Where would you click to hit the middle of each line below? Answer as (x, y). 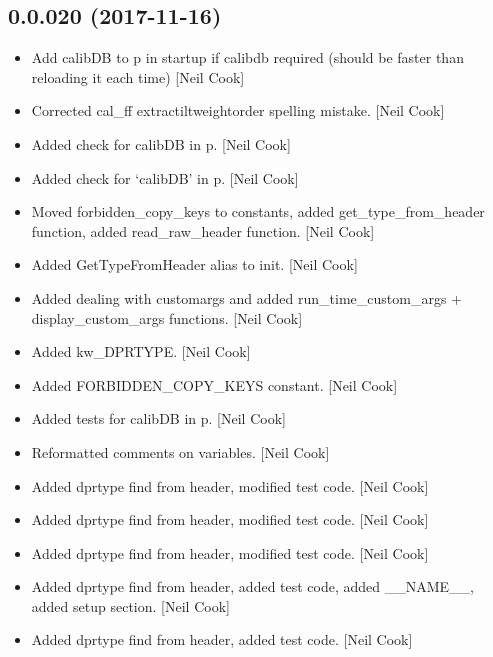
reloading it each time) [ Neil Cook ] (138, 76)
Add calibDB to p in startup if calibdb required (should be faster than (247, 57)
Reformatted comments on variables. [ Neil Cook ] (180, 451)
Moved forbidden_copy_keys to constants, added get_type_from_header (258, 211)
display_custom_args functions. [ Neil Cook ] (167, 317)
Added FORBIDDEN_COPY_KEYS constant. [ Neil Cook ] (214, 384)
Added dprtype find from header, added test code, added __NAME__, (253, 586)
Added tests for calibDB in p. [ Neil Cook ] (158, 418)
